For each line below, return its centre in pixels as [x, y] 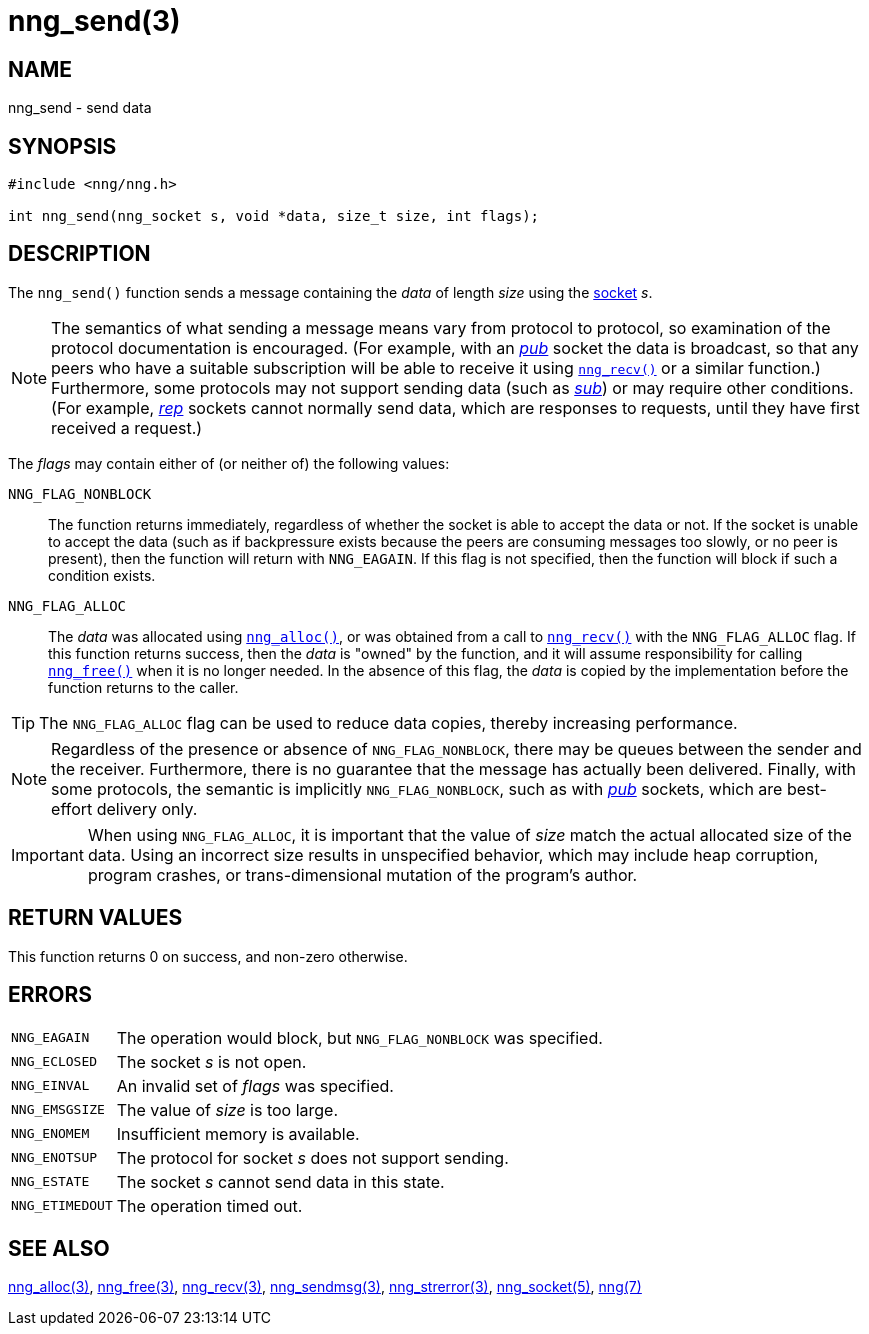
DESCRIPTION [79, 254]
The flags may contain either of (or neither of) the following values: [229, 463]
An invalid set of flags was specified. [255, 1085]
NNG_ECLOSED [54, 1062]
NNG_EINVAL [50, 1086]
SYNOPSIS [62, 146]
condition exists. [102, 575]
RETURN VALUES [95, 918]
